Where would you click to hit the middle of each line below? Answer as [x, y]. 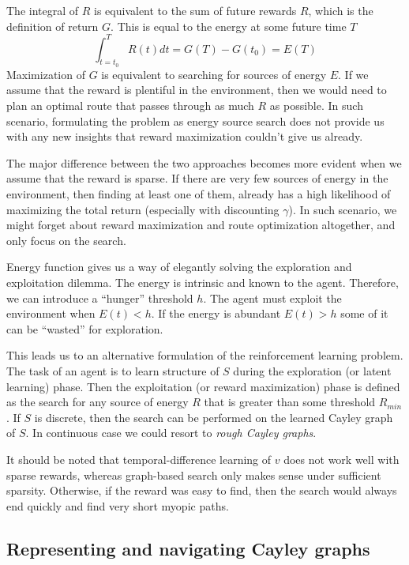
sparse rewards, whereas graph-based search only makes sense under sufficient [194, 475]
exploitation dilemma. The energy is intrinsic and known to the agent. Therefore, [203, 282]
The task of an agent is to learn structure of [113, 370]
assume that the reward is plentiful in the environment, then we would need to [197, 90]
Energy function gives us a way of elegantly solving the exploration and [179, 267]
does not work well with [341, 459]
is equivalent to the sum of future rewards [195, 10]
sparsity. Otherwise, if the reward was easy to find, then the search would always [202, 490]
